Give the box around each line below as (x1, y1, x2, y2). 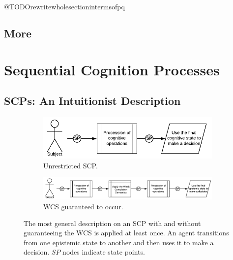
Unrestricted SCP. (43, 160, 98, 170)
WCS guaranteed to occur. (43, 201, 123, 212)
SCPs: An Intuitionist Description (4, 93, 181, 108)
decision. (24, 247, 50, 257)
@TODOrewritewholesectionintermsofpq (4, 1, 125, 11)
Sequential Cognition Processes (4, 59, 220, 79)
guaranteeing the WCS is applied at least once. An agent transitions (24, 227, 229, 238)
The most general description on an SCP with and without (24, 218, 201, 228)
